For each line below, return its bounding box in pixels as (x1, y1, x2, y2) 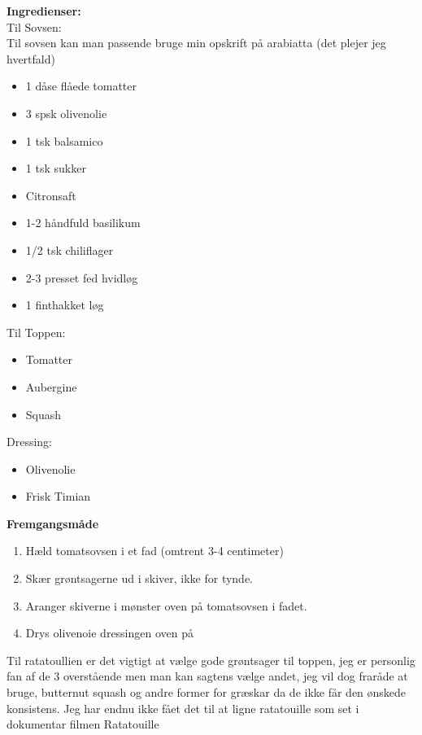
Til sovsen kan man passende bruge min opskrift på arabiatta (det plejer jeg (7, 34, 386, 51)
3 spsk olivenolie (25, 104, 107, 121)
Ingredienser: (7, 2, 81, 19)
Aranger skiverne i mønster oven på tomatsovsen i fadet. (25, 597, 307, 614)
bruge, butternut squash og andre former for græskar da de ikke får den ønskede (7, 684, 407, 701)
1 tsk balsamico (25, 132, 103, 149)
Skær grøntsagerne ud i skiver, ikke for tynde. (25, 570, 253, 587)
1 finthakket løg (25, 296, 104, 313)
